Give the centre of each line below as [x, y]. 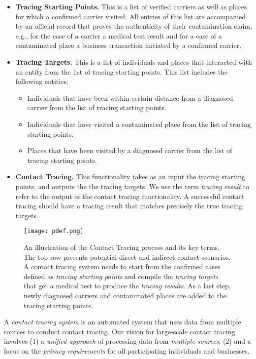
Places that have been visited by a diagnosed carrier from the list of [130, 150]
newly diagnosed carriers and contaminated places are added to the [125, 295]
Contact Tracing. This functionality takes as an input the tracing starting [130, 177]
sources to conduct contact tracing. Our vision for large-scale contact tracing [120, 331]
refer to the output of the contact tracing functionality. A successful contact [130, 196]
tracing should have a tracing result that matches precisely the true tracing [129, 206]
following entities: [42, 81]
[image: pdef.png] [54, 231]
